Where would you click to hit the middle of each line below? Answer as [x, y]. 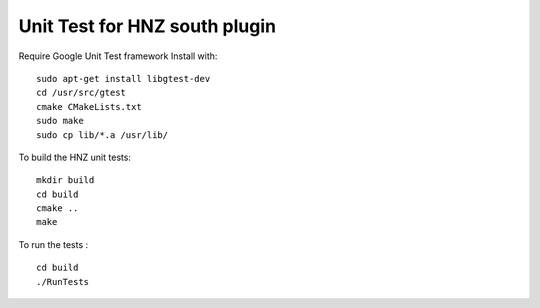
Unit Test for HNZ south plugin [147, 26]
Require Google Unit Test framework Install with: [118, 56]
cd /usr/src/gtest [81, 93]
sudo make [60, 121]
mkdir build [65, 180]
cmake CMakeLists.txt [89, 106]
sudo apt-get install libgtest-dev [123, 78]
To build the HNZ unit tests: [75, 157]
